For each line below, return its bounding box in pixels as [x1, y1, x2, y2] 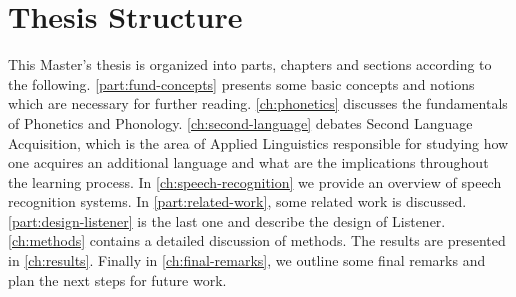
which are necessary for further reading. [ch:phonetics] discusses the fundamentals [8, 93, 508, 114]
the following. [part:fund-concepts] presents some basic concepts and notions [8, 73, 475, 94]
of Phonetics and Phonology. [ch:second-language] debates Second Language [8, 112, 473, 133]
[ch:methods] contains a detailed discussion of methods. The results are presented [8, 230, 506, 251]
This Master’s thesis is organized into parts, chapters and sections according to [8, 54, 492, 75]
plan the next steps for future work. [8, 269, 227, 290]
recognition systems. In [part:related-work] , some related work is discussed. [8, 191, 467, 212]
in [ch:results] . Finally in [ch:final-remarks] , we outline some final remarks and [8, 250, 486, 271]
